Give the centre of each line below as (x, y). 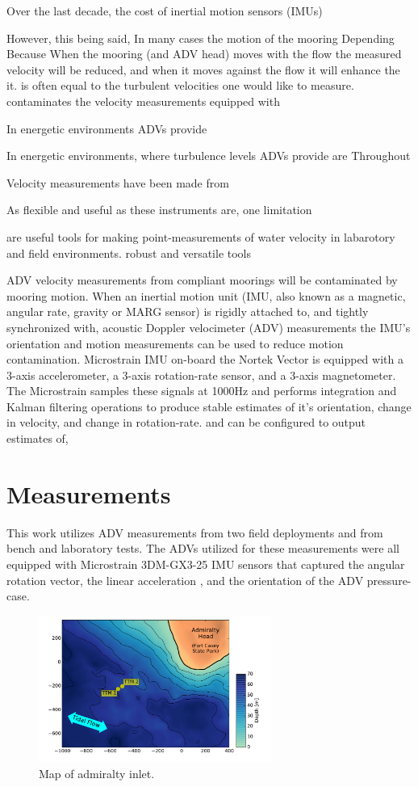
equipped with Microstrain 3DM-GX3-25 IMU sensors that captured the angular (206, 564)
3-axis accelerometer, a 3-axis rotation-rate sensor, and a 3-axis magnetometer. (201, 375)
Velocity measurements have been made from (118, 182)
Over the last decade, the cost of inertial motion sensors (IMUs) (165, 11)
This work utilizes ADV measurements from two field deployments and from (195, 532)
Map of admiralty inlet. (97, 773)
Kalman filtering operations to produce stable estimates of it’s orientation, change (209, 406)
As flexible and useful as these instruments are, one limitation (159, 210)
